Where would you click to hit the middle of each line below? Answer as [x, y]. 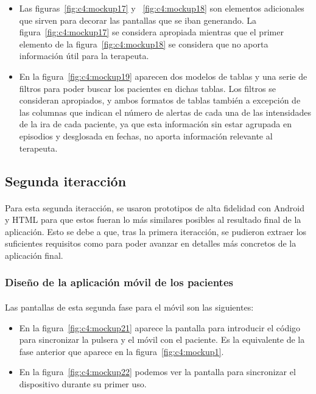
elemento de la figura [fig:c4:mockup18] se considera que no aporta [144, 44]
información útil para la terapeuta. [84, 56]
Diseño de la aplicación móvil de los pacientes [119, 282]
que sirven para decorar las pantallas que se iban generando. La [138, 20]
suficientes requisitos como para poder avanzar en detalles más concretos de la [151, 243]
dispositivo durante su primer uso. [83, 383]
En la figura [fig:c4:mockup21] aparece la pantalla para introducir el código [160, 327]
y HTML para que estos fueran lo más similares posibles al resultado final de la [153, 220]
